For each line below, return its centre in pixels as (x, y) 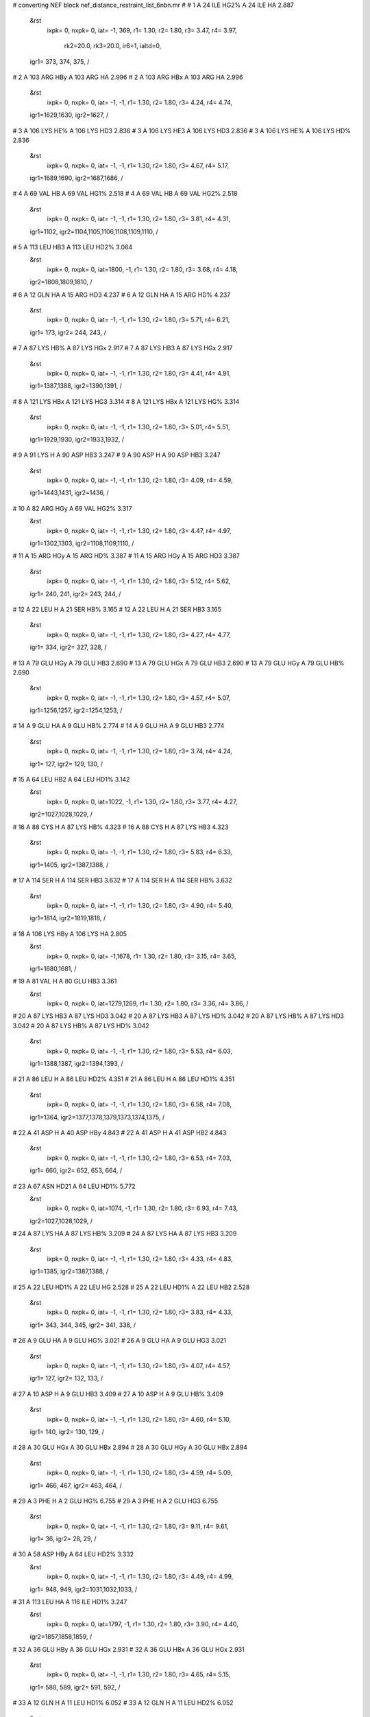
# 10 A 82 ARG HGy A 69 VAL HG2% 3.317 (73, 508)
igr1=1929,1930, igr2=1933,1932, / (77, 439)
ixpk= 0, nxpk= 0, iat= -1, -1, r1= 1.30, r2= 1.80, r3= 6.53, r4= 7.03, (139, 1158)
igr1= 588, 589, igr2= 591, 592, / (75, 1687)
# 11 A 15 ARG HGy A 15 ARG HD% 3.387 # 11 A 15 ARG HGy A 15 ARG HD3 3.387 (126, 556)
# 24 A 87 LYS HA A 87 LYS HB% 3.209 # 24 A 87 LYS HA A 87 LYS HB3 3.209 (125, 1233)
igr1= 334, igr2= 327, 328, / (68, 647)
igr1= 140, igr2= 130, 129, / (67, 1431)
